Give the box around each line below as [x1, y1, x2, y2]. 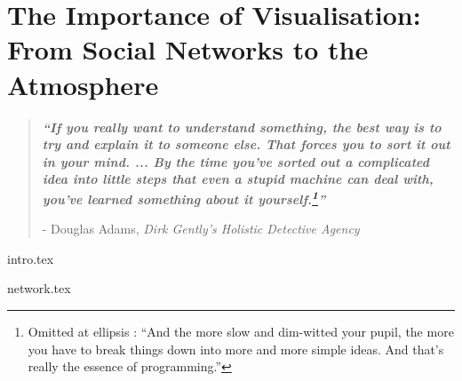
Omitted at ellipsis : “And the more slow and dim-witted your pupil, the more [28, 321, 454, 340]
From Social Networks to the [7, 31, 369, 67]
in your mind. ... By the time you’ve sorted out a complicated [42, 152, 429, 171]
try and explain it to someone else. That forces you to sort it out [42, 135, 450, 154]
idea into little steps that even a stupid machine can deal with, [42, 170, 434, 188]
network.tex [7, 279, 71, 298]
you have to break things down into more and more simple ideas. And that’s [28, 339, 444, 358]
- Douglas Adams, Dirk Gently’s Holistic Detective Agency [42, 219, 360, 238]
